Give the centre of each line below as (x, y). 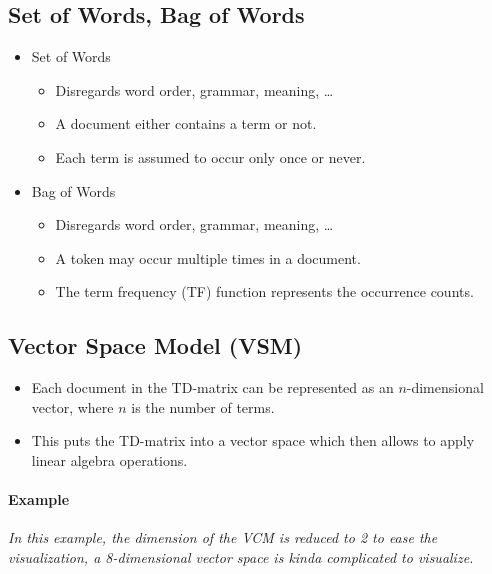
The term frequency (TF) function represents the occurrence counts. (264, 291)
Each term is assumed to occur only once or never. (210, 156)
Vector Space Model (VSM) (155, 345)
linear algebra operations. (109, 459)
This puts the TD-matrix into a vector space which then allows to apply (253, 440)
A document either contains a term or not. (186, 123)
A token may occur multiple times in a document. (208, 257)
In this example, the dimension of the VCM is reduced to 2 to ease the (223, 537)
